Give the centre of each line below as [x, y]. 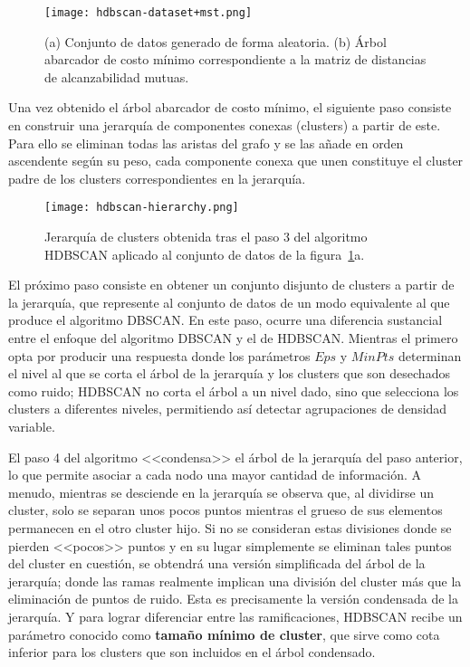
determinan [430, 355]
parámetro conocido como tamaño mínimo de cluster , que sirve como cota [224, 634]
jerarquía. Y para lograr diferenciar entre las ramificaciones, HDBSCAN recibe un [235, 616]
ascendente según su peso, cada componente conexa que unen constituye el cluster [236, 161]
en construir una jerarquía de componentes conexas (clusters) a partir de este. [225, 125]
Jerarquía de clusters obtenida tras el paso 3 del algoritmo [206, 237]
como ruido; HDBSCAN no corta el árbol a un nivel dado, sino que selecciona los [234, 391]
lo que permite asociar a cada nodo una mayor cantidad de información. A [215, 475]
